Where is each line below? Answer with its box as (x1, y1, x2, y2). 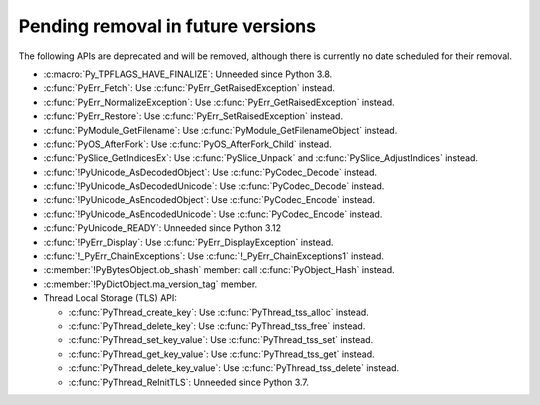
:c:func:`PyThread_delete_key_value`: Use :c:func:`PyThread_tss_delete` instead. (68, 362, 400, 374)
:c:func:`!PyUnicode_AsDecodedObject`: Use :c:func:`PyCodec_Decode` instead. (43, 166, 378, 178)
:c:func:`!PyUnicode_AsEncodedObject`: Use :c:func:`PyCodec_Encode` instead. (43, 194, 375, 206)
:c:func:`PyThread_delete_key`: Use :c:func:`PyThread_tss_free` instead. (68, 320, 366, 332)
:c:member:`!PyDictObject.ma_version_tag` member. (43, 278, 258, 290)
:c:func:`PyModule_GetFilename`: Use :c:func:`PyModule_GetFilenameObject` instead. (43, 124, 398, 136)
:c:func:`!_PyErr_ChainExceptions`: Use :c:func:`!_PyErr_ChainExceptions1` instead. (43, 250, 385, 262)
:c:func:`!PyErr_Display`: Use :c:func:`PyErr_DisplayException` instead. (43, 236, 334, 248)
